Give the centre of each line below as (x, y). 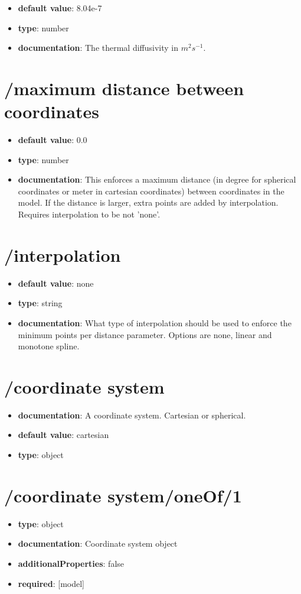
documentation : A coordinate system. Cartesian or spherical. (132, 415)
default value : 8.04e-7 (60, 8)
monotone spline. (49, 346)
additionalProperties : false (71, 563)
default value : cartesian (63, 435)
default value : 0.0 (53, 140)
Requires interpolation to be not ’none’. (89, 214)
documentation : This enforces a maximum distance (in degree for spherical (157, 179)
